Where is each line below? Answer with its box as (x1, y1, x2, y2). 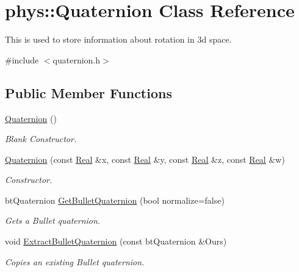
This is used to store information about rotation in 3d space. (5, 33, 232, 46)
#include (5, 53, 39, 66)
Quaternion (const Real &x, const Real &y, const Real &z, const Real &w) (5, 152, 285, 165)
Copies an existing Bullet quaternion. (5, 255, 145, 268)
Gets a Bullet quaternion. (5, 214, 101, 227)
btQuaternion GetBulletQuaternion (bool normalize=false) (5, 193, 225, 206)
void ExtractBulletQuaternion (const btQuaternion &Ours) (5, 235, 227, 248)
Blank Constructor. (5, 132, 77, 145)
